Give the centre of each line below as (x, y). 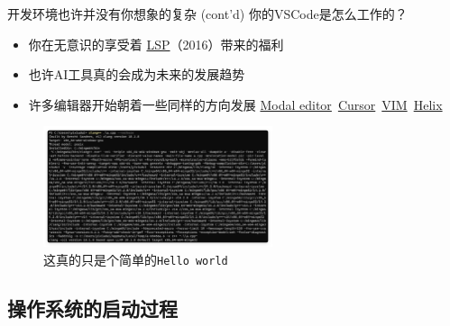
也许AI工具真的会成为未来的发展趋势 (137, 74)
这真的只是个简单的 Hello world (136, 259)
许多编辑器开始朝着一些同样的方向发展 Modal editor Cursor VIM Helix (235, 104)
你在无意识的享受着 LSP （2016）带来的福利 (156, 44)
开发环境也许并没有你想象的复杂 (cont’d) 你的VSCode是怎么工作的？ (207, 14)
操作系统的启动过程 (92, 308)
